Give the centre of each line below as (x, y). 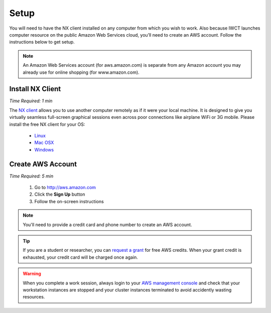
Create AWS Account (43, 164)
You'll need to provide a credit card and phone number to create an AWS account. (108, 224)
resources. (34, 297)
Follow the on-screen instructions (69, 201)
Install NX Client (35, 89)
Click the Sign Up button (60, 194)
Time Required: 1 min (31, 101)
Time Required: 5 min (31, 176)
